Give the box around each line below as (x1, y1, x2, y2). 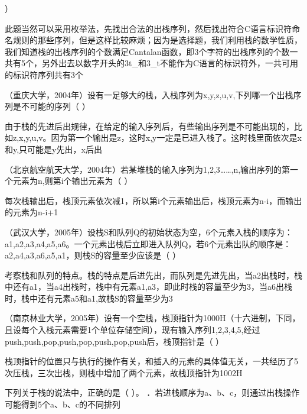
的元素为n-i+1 (5, 206, 58, 218)
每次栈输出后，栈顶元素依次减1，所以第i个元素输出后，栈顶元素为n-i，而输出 (5, 194, 302, 206)
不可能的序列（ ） (21, 100, 90, 112)
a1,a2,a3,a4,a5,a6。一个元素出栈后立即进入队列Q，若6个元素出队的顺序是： (5, 237, 292, 250)
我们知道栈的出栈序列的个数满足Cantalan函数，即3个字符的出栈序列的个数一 (5, 45, 298, 57)
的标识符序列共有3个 (5, 68, 83, 80)
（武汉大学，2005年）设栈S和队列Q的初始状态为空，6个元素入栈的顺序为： (5, 225, 293, 238)
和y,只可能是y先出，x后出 (5, 143, 102, 155)
